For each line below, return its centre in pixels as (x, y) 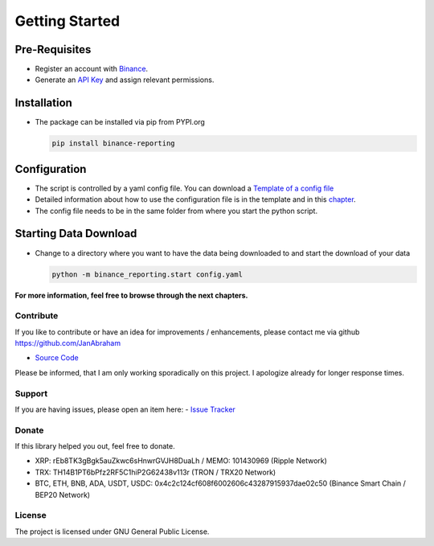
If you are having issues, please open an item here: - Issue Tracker (125, 409)
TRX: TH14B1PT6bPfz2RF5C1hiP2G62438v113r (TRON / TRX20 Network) (156, 472)
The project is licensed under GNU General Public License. (112, 532)
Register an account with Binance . (92, 69)
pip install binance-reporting (114, 144)
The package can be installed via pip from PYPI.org (120, 122)
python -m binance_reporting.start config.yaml (147, 274)
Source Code (57, 358)
